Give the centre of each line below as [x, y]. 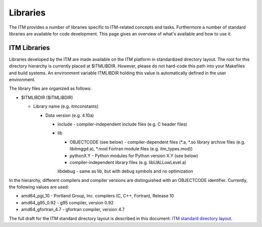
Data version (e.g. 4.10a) [70, 115]
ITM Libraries [30, 48]
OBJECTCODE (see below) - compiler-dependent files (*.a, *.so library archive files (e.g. [157, 142]
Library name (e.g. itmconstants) [66, 106]
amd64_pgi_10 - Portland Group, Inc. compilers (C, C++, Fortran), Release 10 [98, 196]
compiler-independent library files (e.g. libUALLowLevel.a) [128, 162]
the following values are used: [39, 187]
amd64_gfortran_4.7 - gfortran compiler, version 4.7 [73, 210]
